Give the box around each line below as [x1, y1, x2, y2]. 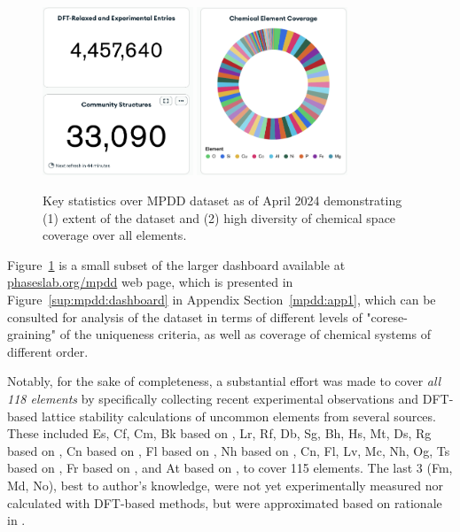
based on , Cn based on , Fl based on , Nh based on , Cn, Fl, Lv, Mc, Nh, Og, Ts [7, 441, 450, 459]
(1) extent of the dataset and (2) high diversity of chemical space [43, 208, 396, 227]
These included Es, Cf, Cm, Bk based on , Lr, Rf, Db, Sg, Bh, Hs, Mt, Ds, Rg [7, 424, 432, 443]
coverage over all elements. [43, 226, 187, 244]
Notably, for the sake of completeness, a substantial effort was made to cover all [7, 372, 441, 390]
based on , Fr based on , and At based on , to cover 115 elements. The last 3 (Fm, [7, 459, 453, 477]
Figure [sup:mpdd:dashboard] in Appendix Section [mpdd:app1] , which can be [7, 290, 436, 308]
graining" [7, 325, 57, 343]
